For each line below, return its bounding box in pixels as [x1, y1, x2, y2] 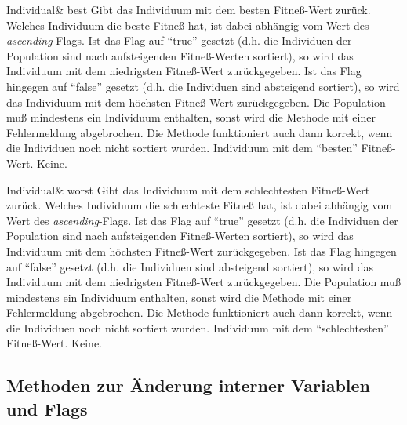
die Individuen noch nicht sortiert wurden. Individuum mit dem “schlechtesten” [6, 319, 389, 336]
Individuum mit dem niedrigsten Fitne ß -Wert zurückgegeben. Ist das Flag [6, 63, 362, 79]
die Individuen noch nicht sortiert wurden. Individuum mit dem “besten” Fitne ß [6, 140, 393, 156]
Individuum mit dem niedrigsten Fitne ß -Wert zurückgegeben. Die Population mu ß [6, 274, 401, 290]
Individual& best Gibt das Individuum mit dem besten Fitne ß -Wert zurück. [6, 2, 371, 17]
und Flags [6, 396, 88, 420]
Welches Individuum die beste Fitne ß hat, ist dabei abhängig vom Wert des [6, 16, 369, 33]
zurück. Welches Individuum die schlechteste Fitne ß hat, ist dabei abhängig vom [6, 197, 393, 213]
